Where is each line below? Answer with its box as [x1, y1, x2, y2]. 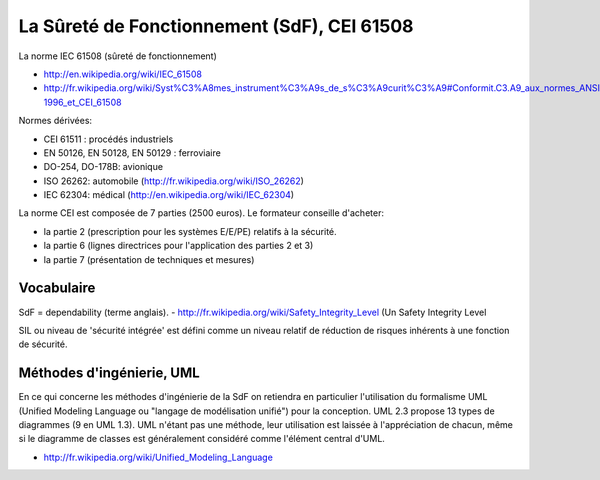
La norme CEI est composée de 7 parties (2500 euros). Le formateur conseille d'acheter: [18, 207, 385, 219]
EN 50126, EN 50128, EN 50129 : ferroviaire [43, 146, 222, 159]
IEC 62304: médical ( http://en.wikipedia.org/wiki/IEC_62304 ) [43, 189, 295, 201]
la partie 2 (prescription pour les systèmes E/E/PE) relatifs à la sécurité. [43, 225, 337, 237]
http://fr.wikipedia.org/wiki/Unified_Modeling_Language [43, 451, 274, 463]
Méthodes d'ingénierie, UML [18, 365, 200, 382]
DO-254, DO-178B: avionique [43, 161, 164, 173]
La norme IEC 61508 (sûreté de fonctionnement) [18, 50, 217, 62]
